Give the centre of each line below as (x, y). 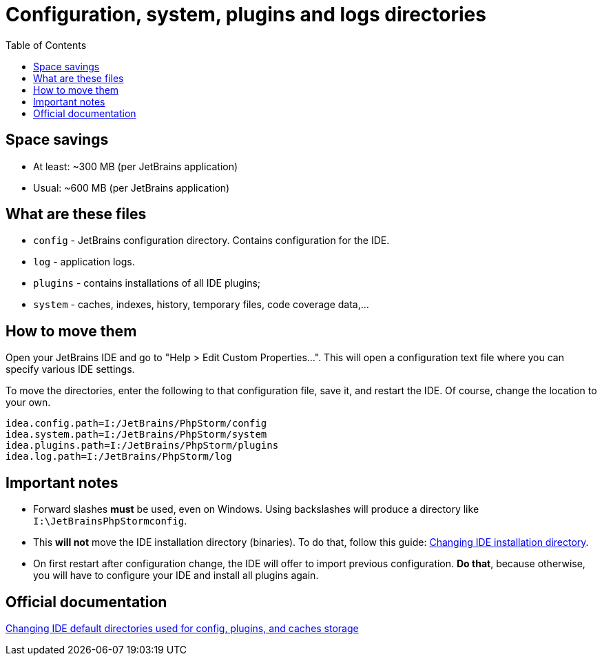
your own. (28, 403)
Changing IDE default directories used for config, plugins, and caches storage (182, 628)
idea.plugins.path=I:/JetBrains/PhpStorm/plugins (142, 446)
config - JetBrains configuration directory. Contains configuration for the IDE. (211, 241)
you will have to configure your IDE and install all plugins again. (176, 576)
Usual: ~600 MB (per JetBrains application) (132, 187)
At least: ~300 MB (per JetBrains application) (136, 166)
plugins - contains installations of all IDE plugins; (147, 283)
